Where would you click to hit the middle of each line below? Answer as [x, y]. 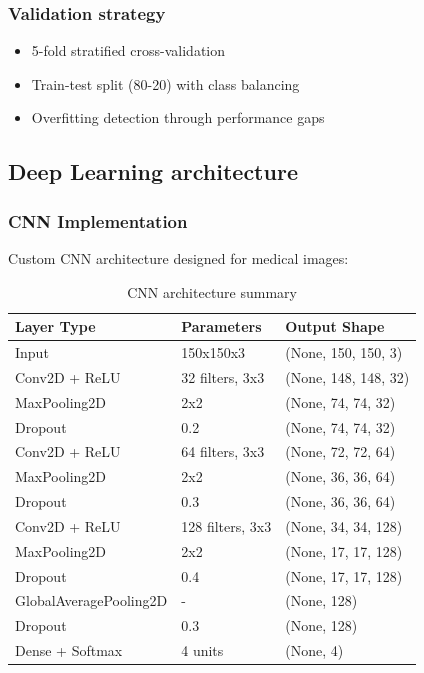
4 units [202, 650]
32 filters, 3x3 [223, 376]
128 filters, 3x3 [226, 525]
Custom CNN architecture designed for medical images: [178, 258]
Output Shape [335, 326]
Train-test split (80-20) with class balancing [165, 83]
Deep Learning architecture [153, 171]
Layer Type [55, 326]
